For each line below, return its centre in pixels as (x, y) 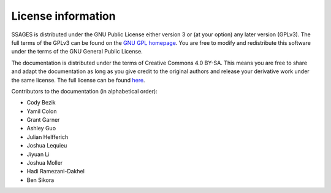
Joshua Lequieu (47, 146)
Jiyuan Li (38, 154)
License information (63, 16)
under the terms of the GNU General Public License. (77, 52)
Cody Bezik (41, 103)
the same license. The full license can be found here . (78, 80)
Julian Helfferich (48, 137)
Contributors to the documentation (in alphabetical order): (84, 91)
